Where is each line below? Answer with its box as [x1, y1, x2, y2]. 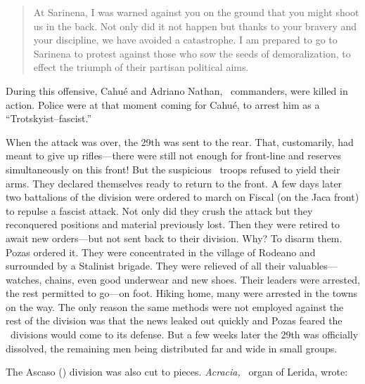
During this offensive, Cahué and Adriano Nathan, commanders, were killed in [6, 83, 348, 98]
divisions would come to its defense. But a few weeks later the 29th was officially [10, 327, 359, 342]
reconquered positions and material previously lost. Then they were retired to [6, 217, 340, 232]
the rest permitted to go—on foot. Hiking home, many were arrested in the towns [6, 286, 358, 300]
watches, [6, 272, 42, 286]
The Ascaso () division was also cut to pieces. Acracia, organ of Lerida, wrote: [6, 364, 348, 379]
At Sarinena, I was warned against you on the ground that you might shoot [33, 5, 359, 19]
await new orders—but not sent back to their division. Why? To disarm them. [6, 230, 342, 245]
